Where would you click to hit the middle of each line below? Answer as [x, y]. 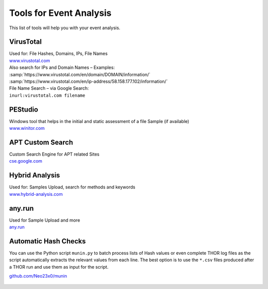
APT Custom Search [41, 142]
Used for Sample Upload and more [45, 220]
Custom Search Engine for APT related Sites [54, 154]
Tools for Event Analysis [60, 13]
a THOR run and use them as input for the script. [59, 267]
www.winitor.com [27, 128]
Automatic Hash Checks [48, 241]
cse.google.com [26, 161]
